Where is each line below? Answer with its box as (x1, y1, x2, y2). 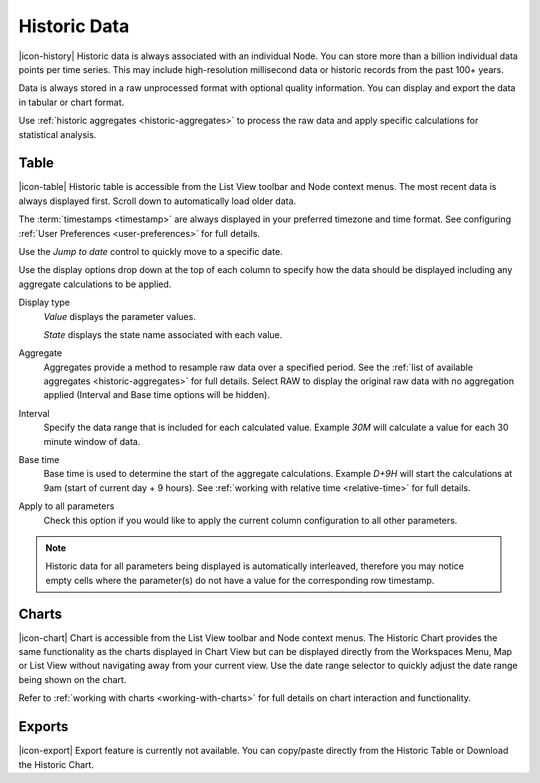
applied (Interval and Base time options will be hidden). (43, 389, 270, 401)
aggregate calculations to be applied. (18, 278, 172, 290)
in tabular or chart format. (18, 96, 125, 108)
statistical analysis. (18, 128, 97, 140)
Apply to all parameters (18, 500, 115, 512)
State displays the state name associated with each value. (43, 328, 283, 340)
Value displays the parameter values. (43, 310, 197, 322)
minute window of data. (43, 435, 141, 447)
